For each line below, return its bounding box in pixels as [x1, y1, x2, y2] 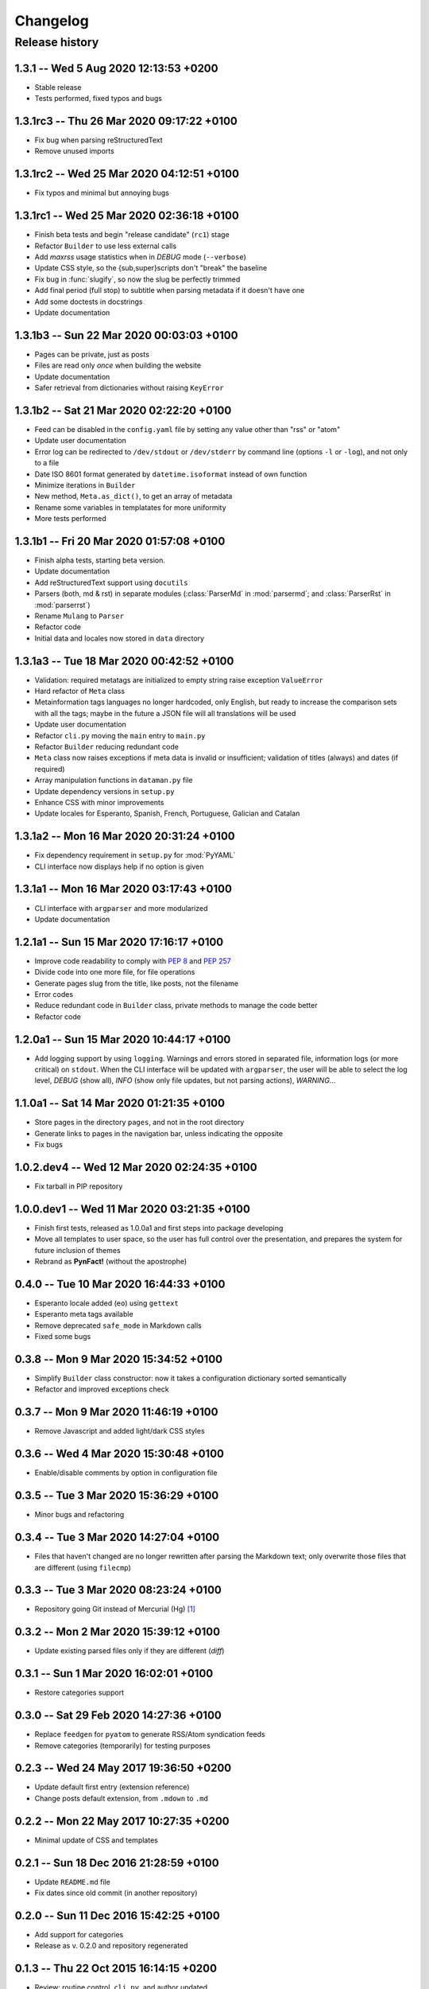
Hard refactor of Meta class [34, 687, 126, 695]
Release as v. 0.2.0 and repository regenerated [34, 1941, 188, 1951]
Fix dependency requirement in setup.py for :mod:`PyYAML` [34, 850, 236, 860]
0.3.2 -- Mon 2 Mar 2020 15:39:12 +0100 [14, 1625, 221, 1639]
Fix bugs [34, 1140, 64, 1150]
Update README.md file [34, 1877, 110, 1886]
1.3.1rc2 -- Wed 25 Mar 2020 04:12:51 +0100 [14, 167, 240, 181]
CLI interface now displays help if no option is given [34, 862, 204, 871]
